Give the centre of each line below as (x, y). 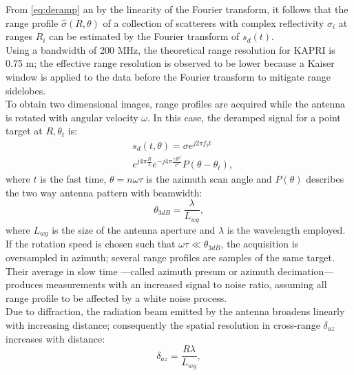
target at (24, 131)
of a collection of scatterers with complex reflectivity (214, 22)
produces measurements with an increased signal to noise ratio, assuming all (166, 284)
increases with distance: (55, 338)
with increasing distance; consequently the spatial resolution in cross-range (163, 324)
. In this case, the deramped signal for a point (244, 117)
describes (325, 179)
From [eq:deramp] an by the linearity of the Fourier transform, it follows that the (177, 9)
